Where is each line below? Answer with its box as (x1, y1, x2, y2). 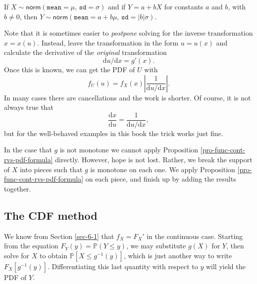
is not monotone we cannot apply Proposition (59, 144, 199, 155)
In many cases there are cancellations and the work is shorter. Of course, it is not (4, 92, 251, 102)
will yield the (206, 261, 246, 271)
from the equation (4, 240, 58, 251)
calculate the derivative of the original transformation (4, 47, 167, 57)
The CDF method (4, 207, 98, 223)
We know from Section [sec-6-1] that (4, 231, 114, 241)
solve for (4, 250, 30, 260)
